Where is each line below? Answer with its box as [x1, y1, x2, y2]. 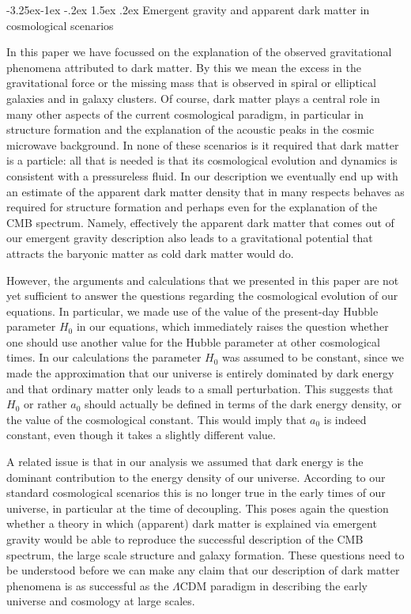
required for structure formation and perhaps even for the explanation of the [6, 199, 378, 215]
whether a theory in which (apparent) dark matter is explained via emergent [6, 515, 377, 532]
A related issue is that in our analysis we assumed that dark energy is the [6, 453, 364, 470]
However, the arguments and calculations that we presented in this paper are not [6, 271, 399, 288]
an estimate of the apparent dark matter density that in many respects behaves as [6, 183, 405, 199]
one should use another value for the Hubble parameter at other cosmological [6, 333, 380, 350]
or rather [23, 396, 67, 412]
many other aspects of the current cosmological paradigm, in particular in [6, 105, 364, 122]
